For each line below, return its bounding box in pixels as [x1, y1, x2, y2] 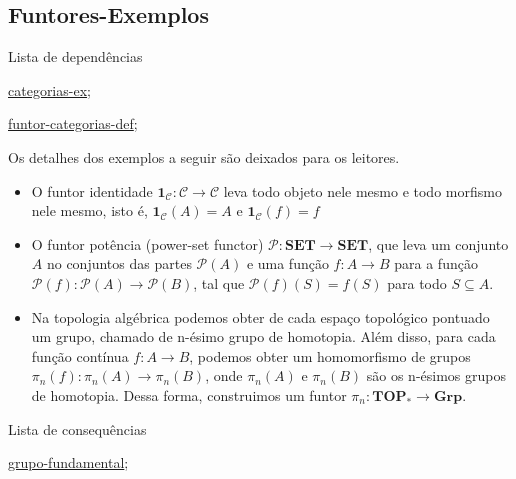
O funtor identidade [31, 180, 153, 201]
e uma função [246, 253, 329, 274]
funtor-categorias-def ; [8, 113, 138, 134]
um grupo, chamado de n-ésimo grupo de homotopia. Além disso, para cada [31, 326, 496, 347]
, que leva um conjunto [368, 233, 509, 254]
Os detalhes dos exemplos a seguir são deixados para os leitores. [8, 146, 400, 167]
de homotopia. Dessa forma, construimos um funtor [31, 384, 347, 405]
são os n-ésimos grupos [366, 365, 506, 386]
